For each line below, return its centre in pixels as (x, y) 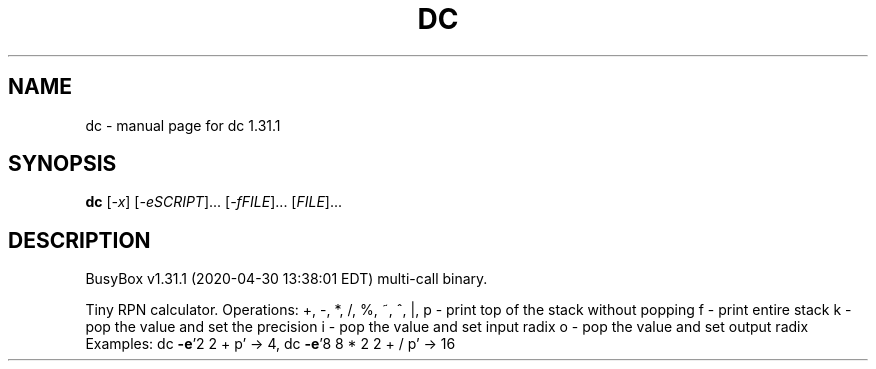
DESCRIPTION (79, 240)
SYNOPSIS (62, 164)
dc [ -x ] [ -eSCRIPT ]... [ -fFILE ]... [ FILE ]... (214, 202)
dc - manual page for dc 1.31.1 (183, 125)
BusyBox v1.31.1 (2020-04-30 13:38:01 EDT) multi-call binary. (286, 279)
